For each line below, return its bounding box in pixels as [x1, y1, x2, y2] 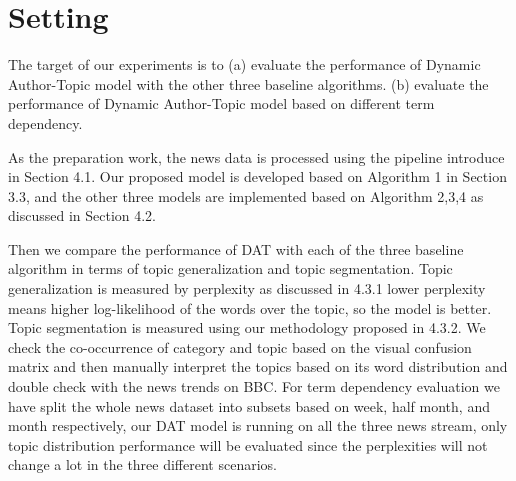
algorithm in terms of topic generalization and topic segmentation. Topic [8, 258, 453, 279]
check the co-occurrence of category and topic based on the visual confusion [8, 336, 472, 357]
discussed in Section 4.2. [8, 205, 157, 226]
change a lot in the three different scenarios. [8, 454, 277, 475]
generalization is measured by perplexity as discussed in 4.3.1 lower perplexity [8, 278, 486, 299]
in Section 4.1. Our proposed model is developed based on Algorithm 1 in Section [8, 166, 507, 187]
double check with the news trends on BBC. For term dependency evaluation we [8, 376, 500, 397]
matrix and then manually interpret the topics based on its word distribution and [8, 356, 508, 377]
